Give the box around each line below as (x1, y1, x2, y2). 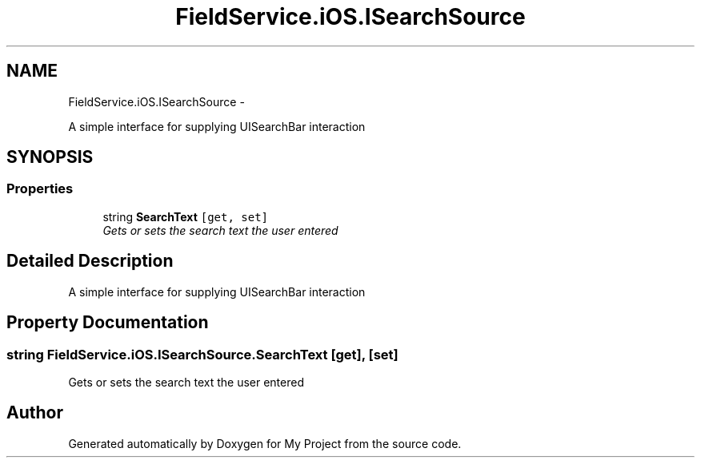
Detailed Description (6, 251, 174, 272)
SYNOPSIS (6, 147, 94, 168)
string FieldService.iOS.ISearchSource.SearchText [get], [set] (6, 346, 399, 363)
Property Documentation (6, 312, 209, 333)
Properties (6, 180, 74, 197)
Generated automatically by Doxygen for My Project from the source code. (68, 436, 462, 450)
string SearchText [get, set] (102, 209, 269, 224)
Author (6, 403, 63, 423)
